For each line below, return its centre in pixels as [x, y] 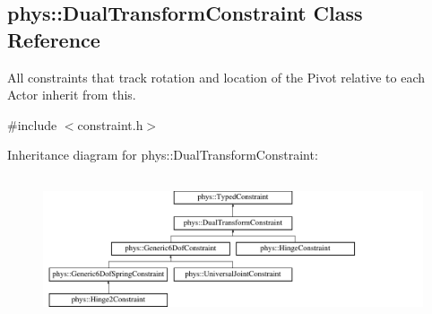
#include [32, 124]
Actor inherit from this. [72, 95]
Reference [54, 39]
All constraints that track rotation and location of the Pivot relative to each [216, 77]
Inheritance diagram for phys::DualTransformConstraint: [163, 155]
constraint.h [110, 124]
